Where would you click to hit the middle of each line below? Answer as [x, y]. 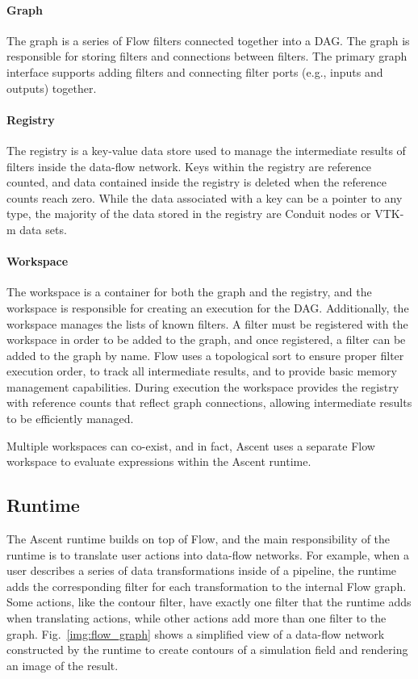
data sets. [43, 229]
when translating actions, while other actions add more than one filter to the [196, 618]
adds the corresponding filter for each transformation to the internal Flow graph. [207, 586]
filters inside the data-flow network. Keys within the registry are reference [189, 166]
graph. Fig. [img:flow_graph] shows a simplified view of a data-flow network [196, 633]
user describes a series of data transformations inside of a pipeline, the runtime [202, 570]
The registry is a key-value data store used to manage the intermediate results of [206, 150]
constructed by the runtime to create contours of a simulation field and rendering [207, 650]
